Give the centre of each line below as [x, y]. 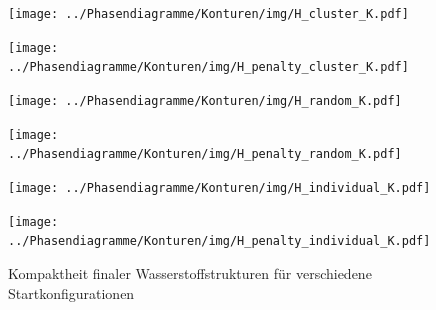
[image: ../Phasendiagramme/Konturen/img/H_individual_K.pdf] [219, 187]
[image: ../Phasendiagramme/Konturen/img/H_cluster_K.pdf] [208, 14]
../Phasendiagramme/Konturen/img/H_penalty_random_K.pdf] [205, 154]
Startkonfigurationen [71, 292]
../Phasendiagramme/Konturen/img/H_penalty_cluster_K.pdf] [208, 67]
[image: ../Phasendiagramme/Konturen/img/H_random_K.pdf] [205, 100]
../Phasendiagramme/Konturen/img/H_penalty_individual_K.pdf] [219, 241]
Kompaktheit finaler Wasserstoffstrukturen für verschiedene [190, 272]
